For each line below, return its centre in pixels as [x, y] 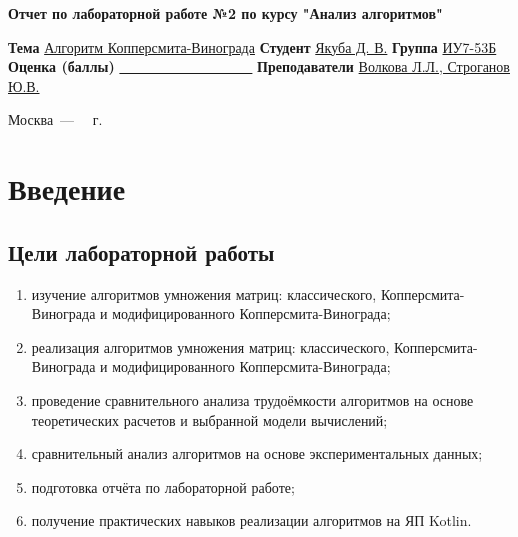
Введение [67, 188]
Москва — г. [55, 119]
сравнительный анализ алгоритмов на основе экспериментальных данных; [257, 453]
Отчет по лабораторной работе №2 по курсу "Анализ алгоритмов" [225, 13]
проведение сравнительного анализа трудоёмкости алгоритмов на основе [252, 399]
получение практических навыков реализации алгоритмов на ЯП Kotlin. [251, 520]
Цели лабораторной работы [141, 251]
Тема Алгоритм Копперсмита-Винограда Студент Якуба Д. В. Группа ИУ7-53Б [252, 46]
